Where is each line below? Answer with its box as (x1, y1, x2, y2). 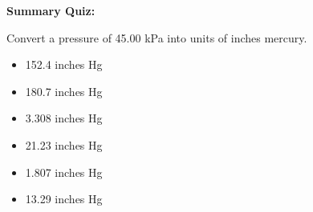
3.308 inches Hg (25, 110, 103, 126)
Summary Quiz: (6, 2, 96, 18)
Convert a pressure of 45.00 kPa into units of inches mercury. (6, 29, 307, 46)
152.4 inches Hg (25, 56, 103, 73)
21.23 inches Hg (25, 136, 103, 153)
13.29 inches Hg (25, 190, 103, 207)
